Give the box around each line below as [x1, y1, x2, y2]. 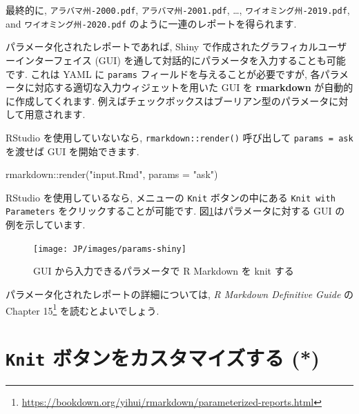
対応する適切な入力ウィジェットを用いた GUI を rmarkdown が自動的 [34, 80, 353, 95]
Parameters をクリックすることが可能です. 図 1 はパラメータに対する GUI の [6, 204, 345, 218]
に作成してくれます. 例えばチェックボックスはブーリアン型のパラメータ [6, 93, 329, 108]
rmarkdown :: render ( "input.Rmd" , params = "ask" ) [6, 167, 218, 181]
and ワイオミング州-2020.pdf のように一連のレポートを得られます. [6, 16, 297, 30]
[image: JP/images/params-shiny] [33, 244, 186, 254]
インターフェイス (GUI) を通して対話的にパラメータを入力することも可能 [14, 52, 346, 67]
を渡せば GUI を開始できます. [6, 144, 139, 158]
